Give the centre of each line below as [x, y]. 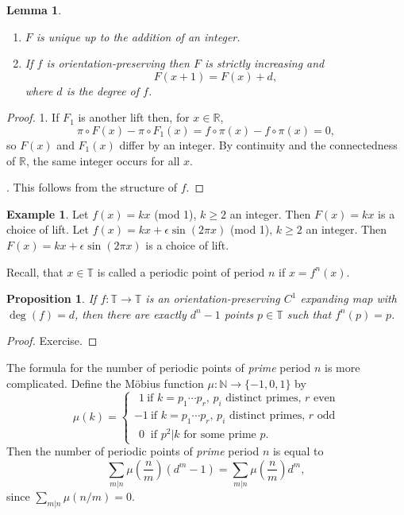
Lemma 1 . [34, 10]
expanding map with [348, 298]
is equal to [298, 451]
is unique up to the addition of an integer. [138, 36]
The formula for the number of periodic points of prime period [159, 367]
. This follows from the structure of [92, 187]
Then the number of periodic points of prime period [133, 451]
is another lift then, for [134, 117]
